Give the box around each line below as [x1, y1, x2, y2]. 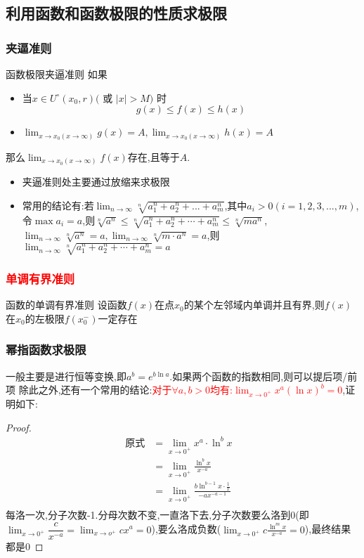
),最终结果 [304, 521, 351, 536]
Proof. [6, 420, 32, 434]
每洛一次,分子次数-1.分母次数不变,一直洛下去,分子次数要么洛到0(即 [6, 507, 309, 522]
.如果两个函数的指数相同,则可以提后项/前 [169, 368, 358, 383]
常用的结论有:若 [22, 197, 94, 212]
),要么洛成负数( [151, 521, 221, 536]
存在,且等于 [127, 149, 180, 164]
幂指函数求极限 [6, 341, 86, 358]
